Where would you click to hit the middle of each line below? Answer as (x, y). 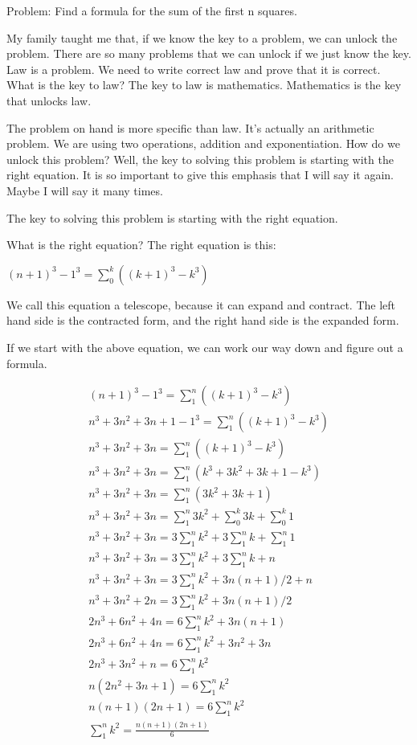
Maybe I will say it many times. (85, 190)
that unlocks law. (49, 100)
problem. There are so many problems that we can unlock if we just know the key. (209, 53)
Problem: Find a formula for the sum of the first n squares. (152, 10)
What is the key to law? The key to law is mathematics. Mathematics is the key (204, 85)
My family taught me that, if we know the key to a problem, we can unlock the (202, 37)
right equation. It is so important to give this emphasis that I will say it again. (200, 175)
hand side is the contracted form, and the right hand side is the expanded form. (203, 320)
